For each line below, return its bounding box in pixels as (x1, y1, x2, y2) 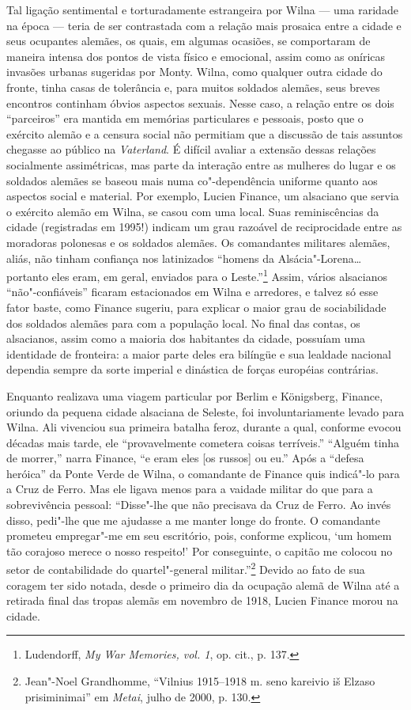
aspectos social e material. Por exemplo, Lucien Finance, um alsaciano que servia (6, 188, 399, 204)
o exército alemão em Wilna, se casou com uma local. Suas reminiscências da (6, 203, 379, 219)
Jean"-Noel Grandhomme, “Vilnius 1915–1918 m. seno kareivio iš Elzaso (25, 673, 375, 689)
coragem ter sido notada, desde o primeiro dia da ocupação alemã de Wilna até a (6, 576, 400, 593)
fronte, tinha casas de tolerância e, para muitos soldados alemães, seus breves (6, 78, 380, 95)
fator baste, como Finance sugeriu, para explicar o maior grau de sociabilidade (6, 298, 386, 315)
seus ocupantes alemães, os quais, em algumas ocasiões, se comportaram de (6, 32, 371, 49)
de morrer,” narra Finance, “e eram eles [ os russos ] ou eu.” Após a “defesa (6, 450, 364, 466)
